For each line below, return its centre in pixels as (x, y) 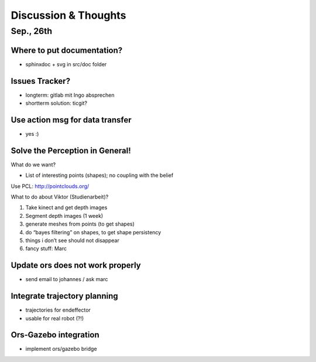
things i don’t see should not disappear (72, 240)
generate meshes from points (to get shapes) (80, 224)
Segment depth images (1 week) (64, 216)
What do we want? (33, 165)
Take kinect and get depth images (66, 207)
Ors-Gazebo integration (55, 335)
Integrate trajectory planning (64, 296)
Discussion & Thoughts (68, 15)
